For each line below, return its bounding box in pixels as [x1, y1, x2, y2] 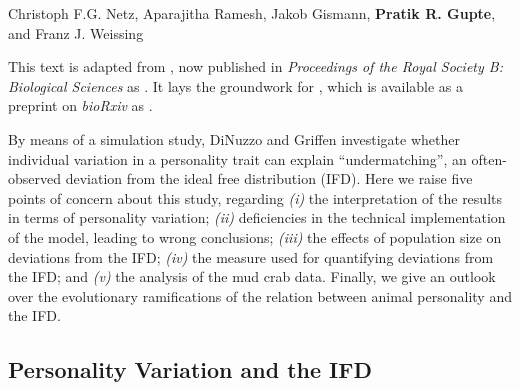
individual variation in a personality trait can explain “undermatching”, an [8, 148, 467, 169]
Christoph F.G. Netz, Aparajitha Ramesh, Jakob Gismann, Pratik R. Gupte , [8, 3, 496, 23]
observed [8, 168, 62, 189]
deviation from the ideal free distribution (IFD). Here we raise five [65, 168, 473, 189]
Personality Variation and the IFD [8, 354, 372, 385]
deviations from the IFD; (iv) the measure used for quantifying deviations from [8, 246, 494, 267]
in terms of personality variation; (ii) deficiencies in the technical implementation [8, 207, 506, 228]
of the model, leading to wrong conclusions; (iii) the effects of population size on [8, 226, 502, 247]
